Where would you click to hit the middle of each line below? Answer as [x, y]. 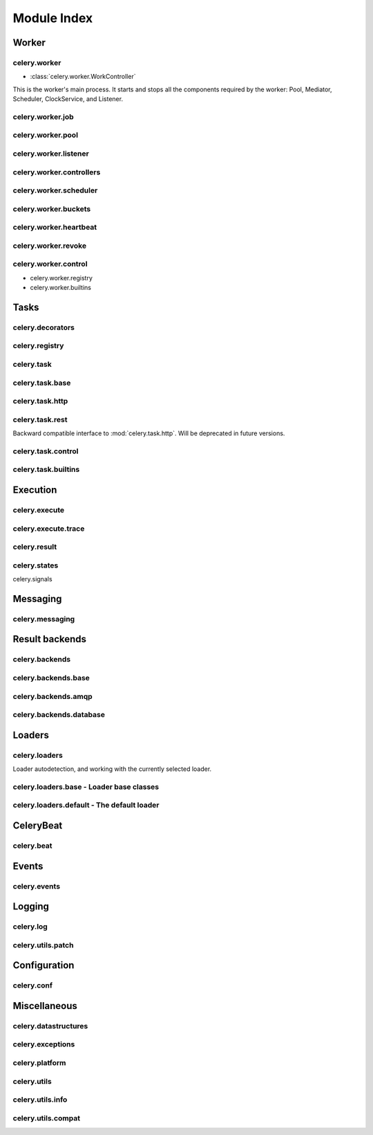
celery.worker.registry [61, 278]
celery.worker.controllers [57, 172]
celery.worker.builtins [61, 288]
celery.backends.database [59, 715]
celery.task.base [42, 383]
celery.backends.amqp [52, 696]
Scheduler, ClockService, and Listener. [68, 99]
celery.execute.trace [49, 528]
